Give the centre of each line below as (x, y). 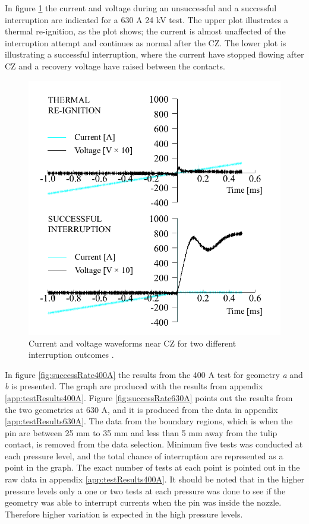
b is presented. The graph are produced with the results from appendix (134, 386)
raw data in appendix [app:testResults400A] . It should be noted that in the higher (154, 479)
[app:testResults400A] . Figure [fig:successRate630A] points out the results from (149, 397)
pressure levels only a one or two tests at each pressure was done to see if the (145, 490)
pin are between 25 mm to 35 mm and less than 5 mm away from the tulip (141, 432)
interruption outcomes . (71, 355)
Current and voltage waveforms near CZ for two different (133, 343)
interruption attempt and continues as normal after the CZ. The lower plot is (146, 42)
